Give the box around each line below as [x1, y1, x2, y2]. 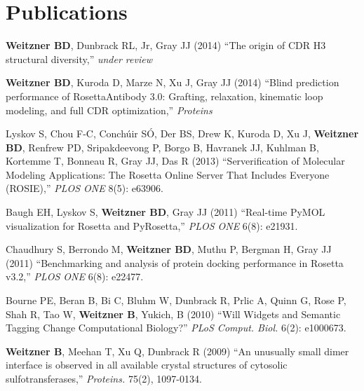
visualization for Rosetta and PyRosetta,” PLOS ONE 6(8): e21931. [6, 218, 298, 233]
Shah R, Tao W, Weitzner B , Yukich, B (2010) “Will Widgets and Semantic [6, 306, 341, 321]
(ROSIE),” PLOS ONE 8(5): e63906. [6, 181, 163, 195]
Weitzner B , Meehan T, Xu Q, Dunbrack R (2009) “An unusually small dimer [6, 343, 349, 358]
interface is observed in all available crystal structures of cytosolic [6, 357, 288, 372]
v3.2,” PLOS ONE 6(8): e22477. [6, 269, 144, 284]
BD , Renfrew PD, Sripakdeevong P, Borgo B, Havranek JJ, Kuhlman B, [6, 139, 319, 154]
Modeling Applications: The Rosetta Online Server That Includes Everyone [6, 167, 330, 181]
